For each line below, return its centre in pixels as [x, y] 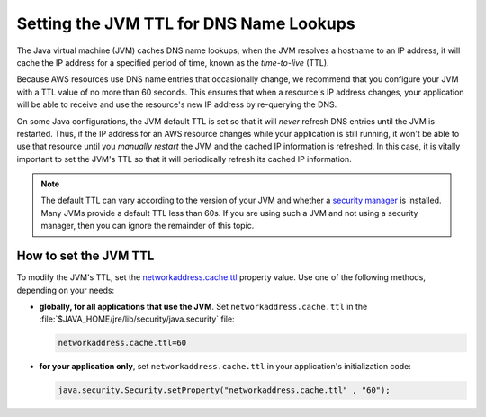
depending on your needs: [66, 290]
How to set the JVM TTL [85, 256]
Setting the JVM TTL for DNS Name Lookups [186, 23]
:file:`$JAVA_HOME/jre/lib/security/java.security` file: [137, 319]
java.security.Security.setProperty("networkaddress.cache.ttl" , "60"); [224, 390]
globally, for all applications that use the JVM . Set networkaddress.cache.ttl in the [203, 306]
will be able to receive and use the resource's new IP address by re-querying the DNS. [177, 104]
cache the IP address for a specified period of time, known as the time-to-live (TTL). [173, 62]
